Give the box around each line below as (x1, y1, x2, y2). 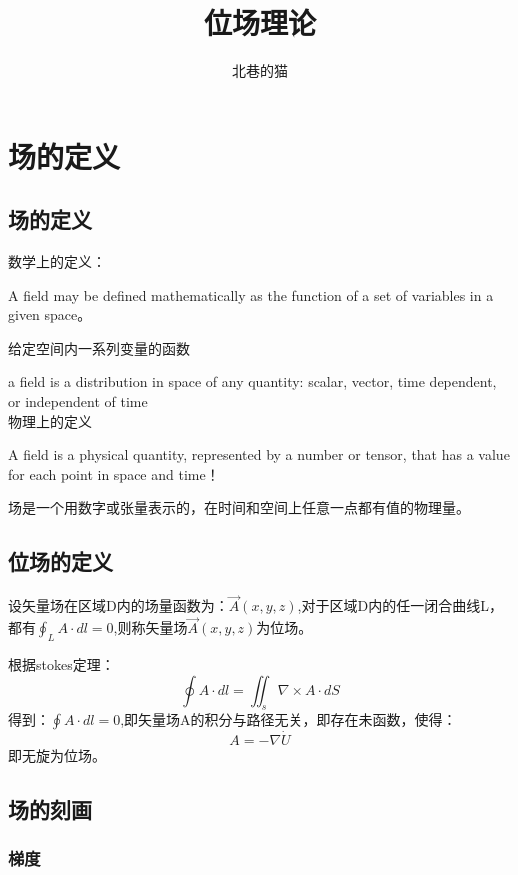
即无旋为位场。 (8, 744, 106, 765)
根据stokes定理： (8, 654, 115, 675)
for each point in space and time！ (8, 463, 220, 484)
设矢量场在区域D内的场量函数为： (8, 595, 229, 616)
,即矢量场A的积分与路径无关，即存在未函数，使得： (120, 709, 457, 730)
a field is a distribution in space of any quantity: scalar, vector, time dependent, (8, 371, 497, 392)
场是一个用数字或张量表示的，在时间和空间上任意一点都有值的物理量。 (8, 497, 470, 518)
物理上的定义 (8, 410, 92, 431)
